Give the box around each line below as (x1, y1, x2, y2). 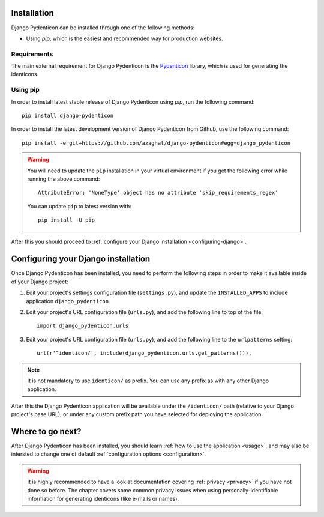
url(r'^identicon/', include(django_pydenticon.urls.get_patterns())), (37, 350, 252, 357)
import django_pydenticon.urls (37, 322, 129, 330)
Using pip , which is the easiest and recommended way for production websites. (26, 35, 223, 42)
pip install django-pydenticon (22, 112, 114, 119)
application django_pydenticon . (26, 297, 110, 304)
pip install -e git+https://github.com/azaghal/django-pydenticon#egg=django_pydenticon (22, 139, 291, 147)
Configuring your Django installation (11, 254, 151, 264)
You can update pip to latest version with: (27, 202, 132, 210)
